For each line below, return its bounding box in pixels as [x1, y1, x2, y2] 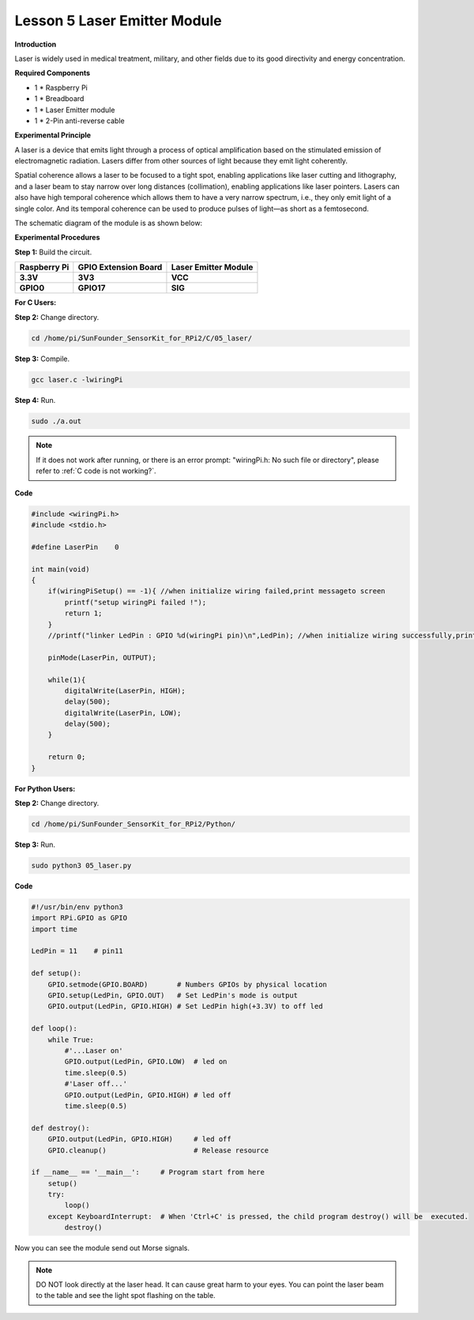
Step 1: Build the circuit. [14, 247, 92, 257]
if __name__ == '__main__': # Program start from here [31, 1168, 265, 1177]
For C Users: [14, 298, 57, 307]
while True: [47, 1035, 95, 1044]
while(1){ [47, 675, 86, 684]
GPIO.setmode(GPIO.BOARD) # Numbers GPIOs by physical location [47, 980, 328, 989]
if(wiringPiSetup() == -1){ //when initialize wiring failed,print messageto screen [47, 587, 386, 596]
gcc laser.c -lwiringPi [31, 375, 124, 384]
